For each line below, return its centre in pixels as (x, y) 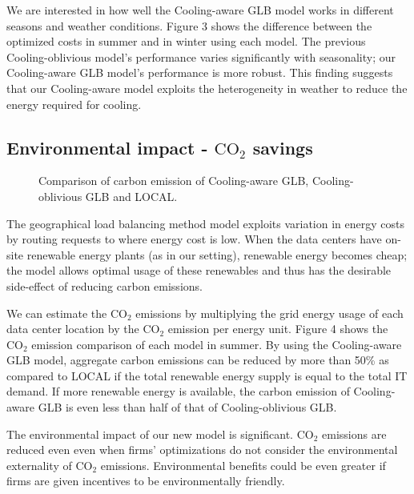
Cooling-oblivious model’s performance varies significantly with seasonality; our (201, 56)
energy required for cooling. (74, 104)
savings (283, 147)
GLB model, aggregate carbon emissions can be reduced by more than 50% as (198, 360)
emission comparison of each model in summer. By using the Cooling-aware (217, 344)
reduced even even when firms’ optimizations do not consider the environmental (202, 450)
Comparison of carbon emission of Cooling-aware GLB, (174, 181)
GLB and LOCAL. (131, 196)
